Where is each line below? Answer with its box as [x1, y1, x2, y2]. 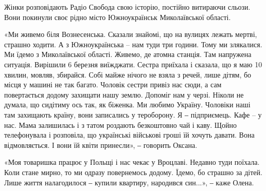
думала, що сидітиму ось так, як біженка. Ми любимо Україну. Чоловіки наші [4, 99, 251, 110]
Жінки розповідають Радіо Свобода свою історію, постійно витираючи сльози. [4, 2, 251, 12]
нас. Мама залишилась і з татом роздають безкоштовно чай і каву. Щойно [4, 119, 237, 130]
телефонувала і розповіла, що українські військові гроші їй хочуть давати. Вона [4, 129, 255, 140]
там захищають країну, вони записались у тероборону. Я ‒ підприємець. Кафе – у [4, 109, 262, 120]
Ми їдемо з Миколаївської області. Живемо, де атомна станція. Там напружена [4, 49, 252, 60]
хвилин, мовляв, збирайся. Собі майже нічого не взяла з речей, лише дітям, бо [4, 69, 252, 80]
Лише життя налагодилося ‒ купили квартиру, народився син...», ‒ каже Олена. [4, 177, 254, 187]
